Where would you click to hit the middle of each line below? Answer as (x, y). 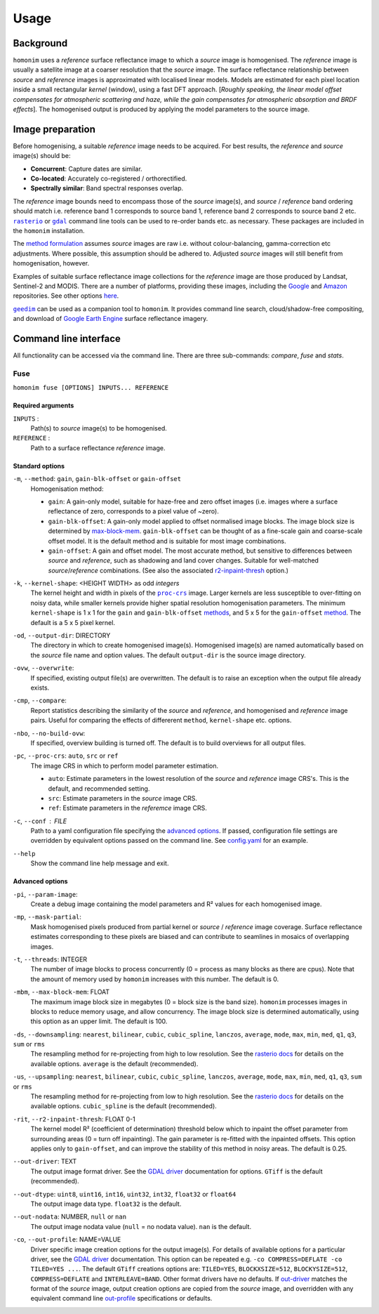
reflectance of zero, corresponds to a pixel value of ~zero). (133, 511)
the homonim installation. (49, 231)
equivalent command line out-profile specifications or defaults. (121, 1299)
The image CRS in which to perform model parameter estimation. (125, 766)
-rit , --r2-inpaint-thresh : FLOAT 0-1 (74, 1119)
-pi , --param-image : (45, 894)
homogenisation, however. (51, 263)
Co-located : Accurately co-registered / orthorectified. (109, 178)
